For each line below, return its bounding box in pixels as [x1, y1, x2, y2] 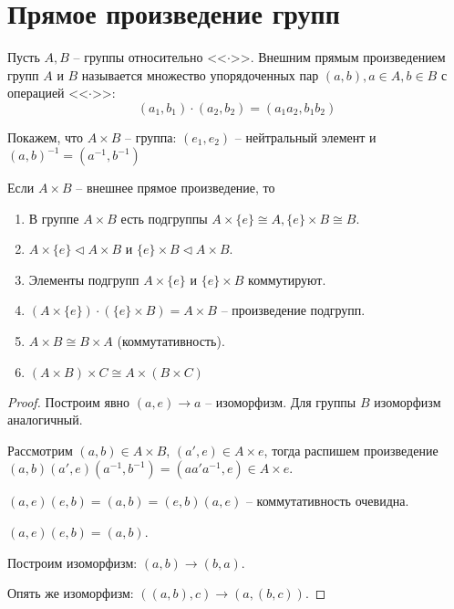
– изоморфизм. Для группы [205, 392, 356, 411]
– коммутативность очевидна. [245, 491, 409, 510]
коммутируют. [248, 269, 326, 289]
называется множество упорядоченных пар [81, 65, 319, 84]
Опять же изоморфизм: [7, 583, 134, 603]
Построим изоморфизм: [7, 552, 138, 572]
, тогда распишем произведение [263, 440, 439, 459]
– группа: [125, 127, 177, 146]
